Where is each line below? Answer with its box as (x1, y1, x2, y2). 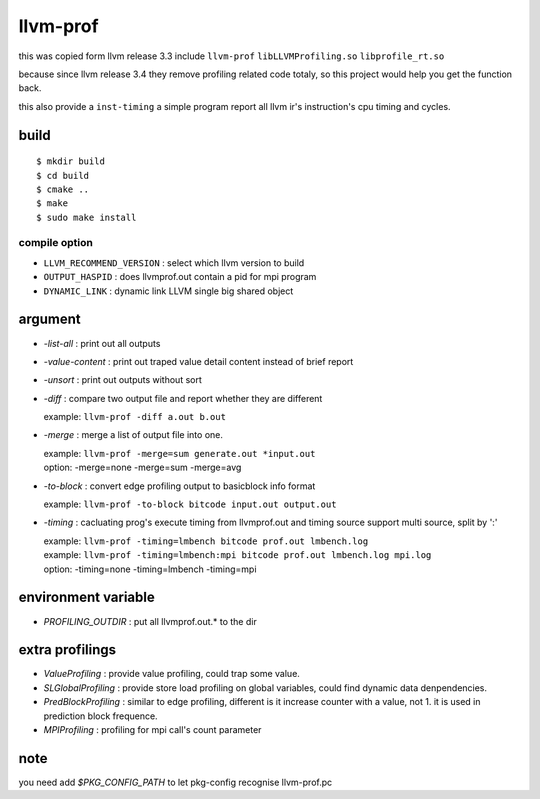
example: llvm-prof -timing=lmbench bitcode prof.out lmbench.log (43, 535, 369, 547)
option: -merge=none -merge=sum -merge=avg (43, 461, 242, 474)
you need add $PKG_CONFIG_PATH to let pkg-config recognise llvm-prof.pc (18, 776, 333, 788)
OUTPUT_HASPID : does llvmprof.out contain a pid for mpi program (43, 271, 317, 283)
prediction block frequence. (43, 710, 159, 722)
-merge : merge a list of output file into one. (43, 429, 224, 441)
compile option (18, 236, 94, 250)
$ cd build (36, 170, 90, 181)
